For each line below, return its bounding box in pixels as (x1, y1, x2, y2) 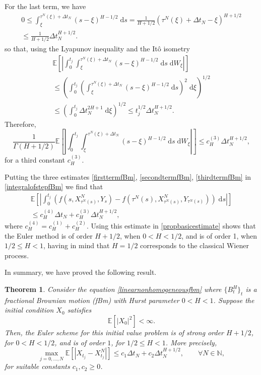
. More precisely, (165, 337, 217, 347)
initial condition (5, 305, 54, 315)
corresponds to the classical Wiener (140, 240, 249, 251)
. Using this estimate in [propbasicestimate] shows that (86, 220, 256, 231)
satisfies (67, 305, 92, 315)
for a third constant (5, 155, 65, 165)
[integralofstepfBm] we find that (5, 181, 103, 192)
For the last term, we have (5, 1, 86, 11)
